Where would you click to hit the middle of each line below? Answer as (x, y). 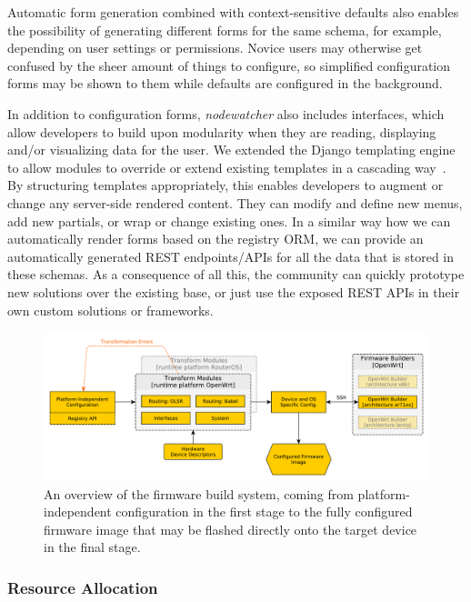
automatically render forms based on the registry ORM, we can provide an (215, 239)
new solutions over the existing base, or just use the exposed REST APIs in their (234, 291)
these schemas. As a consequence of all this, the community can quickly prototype (236, 274)
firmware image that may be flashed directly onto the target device (230, 529)
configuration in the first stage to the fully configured (264, 512)
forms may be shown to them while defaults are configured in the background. (225, 83)
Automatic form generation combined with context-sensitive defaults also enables (233, 12)
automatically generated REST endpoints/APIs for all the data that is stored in (231, 256)
